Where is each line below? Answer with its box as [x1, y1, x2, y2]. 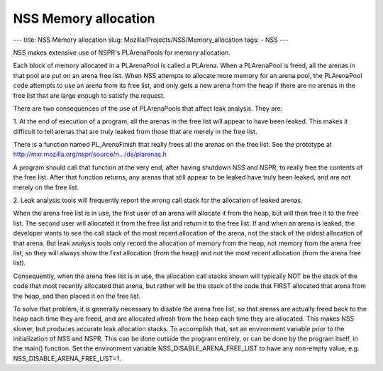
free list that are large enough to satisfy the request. [13, 91, 165, 99]
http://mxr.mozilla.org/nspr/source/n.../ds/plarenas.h [13, 150, 167, 159]
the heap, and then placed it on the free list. [13, 292, 141, 300]
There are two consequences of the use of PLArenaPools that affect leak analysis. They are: [13, 104, 283, 113]
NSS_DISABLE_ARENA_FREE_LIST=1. [13, 354, 122, 362]
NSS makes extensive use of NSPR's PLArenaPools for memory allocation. [13, 48, 231, 57]
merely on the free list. [13, 183, 79, 192]
